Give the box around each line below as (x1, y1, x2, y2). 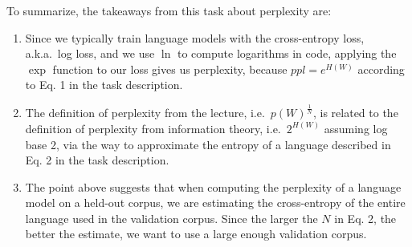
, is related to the (312, 104, 398, 121)
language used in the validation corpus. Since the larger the (25, 209, 318, 226)
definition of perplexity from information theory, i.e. (25, 119, 281, 136)
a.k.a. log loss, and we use (25, 45, 155, 62)
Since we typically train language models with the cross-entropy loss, (25, 29, 365, 46)
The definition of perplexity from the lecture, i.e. (25, 104, 265, 121)
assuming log (324, 119, 388, 136)
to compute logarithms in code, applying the (177, 45, 397, 62)
